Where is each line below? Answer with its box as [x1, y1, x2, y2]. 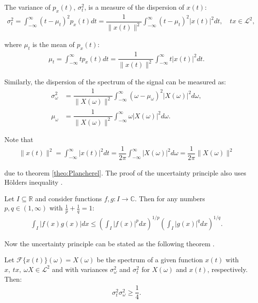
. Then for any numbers [134, 193, 205, 203]
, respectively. [207, 264, 248, 274]
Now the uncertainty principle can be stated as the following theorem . [4, 238, 215, 248]
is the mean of [32, 39, 75, 49]
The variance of [4, 2, 50, 12]
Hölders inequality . [4, 177, 63, 187]
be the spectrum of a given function [97, 255, 203, 265]
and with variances [52, 264, 108, 274]
